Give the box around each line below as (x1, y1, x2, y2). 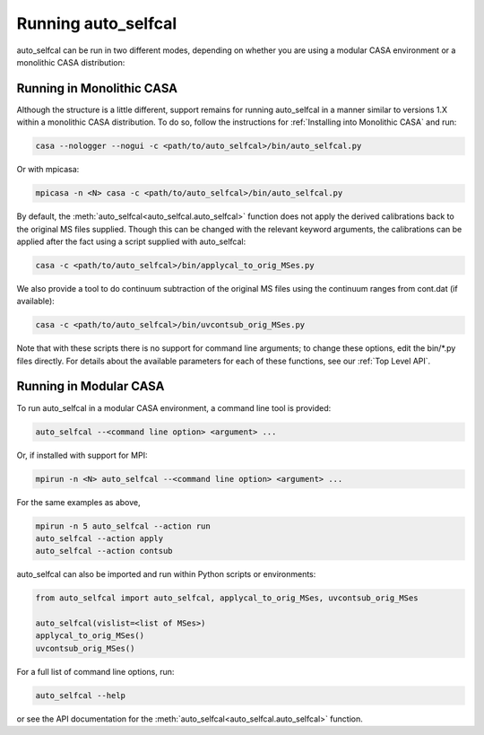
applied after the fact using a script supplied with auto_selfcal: (16, 236, 246, 247)
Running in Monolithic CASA (16, 81, 178, 96)
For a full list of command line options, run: (16, 666, 175, 677)
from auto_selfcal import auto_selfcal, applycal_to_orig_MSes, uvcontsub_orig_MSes (35, 593, 419, 603)
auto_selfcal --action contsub (35, 546, 174, 556)
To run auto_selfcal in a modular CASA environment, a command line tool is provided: (16, 402, 332, 413)
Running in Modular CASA (16, 379, 165, 394)
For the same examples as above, (16, 496, 141, 507)
